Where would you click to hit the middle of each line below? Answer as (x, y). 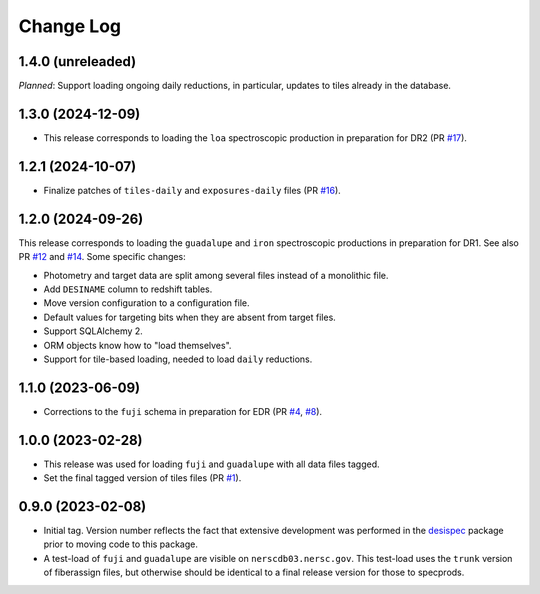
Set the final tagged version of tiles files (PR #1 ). (142, 478)
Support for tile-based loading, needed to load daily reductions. (178, 359)
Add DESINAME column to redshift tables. (128, 289)
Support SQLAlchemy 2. (93, 331)
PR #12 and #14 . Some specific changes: (102, 257)
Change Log (70, 26)
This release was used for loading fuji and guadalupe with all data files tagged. (211, 464)
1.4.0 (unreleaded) (77, 61)
